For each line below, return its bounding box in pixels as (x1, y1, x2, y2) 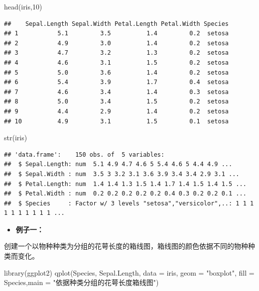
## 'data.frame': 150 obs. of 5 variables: (4, 151, 165, 158)
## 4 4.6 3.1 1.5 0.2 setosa (4, 59, 229, 66)
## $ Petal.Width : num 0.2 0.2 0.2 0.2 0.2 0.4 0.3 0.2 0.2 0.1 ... (4, 190, 247, 197)
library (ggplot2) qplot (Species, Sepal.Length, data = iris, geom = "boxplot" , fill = (4, 267, 255, 278)
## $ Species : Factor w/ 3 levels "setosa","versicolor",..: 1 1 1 (4, 199, 254, 207)
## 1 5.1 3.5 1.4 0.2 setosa (4, 30, 229, 37)
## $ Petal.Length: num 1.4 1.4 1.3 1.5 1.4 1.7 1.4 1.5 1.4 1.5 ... (4, 180, 247, 188)
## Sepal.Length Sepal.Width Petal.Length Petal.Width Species (4, 20, 229, 27)
